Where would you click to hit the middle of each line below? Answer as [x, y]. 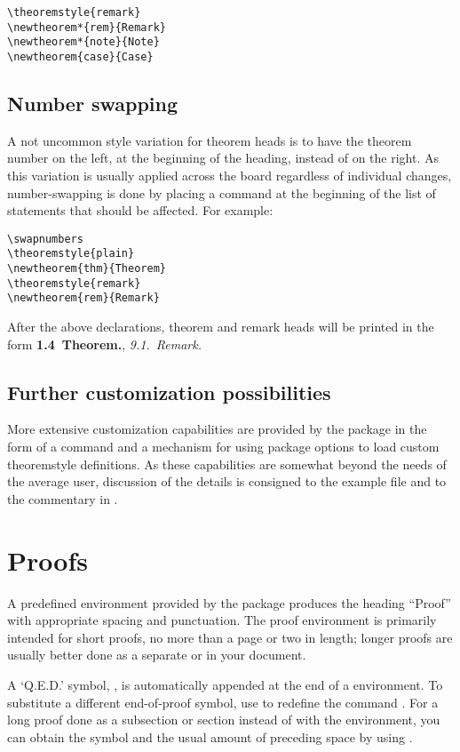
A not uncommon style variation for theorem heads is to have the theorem [210, 140]
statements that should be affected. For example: [140, 210]
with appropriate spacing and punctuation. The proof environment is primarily [222, 620]
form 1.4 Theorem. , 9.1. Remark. [105, 344]
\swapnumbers [45, 239]
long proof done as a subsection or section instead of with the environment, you [224, 720]
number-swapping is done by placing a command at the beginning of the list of [222, 192]
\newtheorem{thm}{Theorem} [87, 269]
